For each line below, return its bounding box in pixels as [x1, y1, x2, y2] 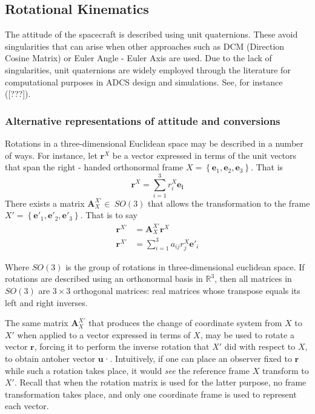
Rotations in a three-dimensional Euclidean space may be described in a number [5, 136, 303, 149]
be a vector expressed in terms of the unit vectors [112, 149, 297, 161]
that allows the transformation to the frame [148, 196, 310, 209]
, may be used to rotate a [200, 328, 294, 341]
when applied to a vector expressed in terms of [17, 328, 191, 341]
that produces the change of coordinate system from [88, 316, 282, 329]
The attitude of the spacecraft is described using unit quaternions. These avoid [5, 28, 298, 41]
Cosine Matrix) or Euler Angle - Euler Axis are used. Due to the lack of [5, 52, 272, 64]
